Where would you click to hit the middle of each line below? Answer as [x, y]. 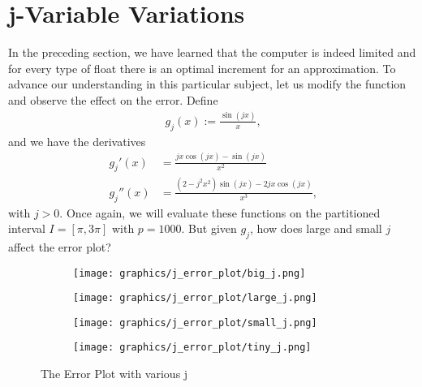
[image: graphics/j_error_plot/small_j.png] [195, 322]
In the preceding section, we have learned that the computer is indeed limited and [212, 52]
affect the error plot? [60, 246]
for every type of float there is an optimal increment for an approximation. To [202, 68]
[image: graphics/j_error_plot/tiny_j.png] [192, 348]
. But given [209, 228]
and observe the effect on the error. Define [113, 99]
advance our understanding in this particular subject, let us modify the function [207, 84]
